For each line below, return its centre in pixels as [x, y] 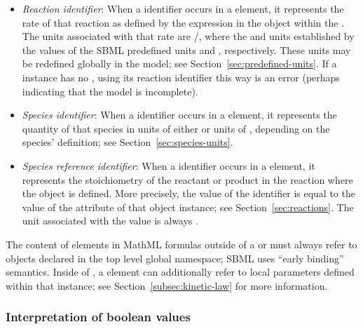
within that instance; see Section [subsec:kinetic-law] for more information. [167, 285]
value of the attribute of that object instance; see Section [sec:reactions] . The [188, 207]
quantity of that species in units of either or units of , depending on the [176, 128]
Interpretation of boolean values [98, 317]
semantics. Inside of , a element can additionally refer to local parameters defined [180, 272]
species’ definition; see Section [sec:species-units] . [128, 142]
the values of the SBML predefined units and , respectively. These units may [186, 49]
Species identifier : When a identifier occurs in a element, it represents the [179, 115]
